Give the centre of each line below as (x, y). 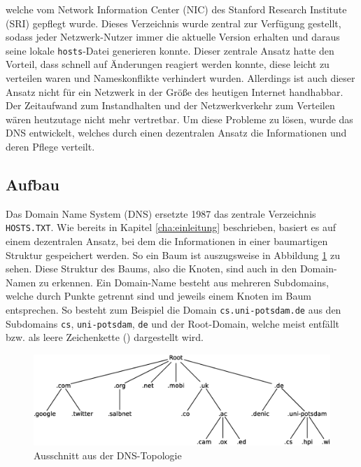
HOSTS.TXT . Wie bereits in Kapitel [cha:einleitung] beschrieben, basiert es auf (171, 227)
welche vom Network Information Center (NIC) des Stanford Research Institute (176, 9)
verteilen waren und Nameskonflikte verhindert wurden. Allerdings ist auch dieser (180, 78)
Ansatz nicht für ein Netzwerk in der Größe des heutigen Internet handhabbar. (175, 91)
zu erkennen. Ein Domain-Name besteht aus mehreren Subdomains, (184, 282)
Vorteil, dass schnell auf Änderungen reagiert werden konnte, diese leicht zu (168, 64)
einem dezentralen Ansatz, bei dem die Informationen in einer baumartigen (167, 241)
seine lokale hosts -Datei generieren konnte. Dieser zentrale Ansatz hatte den (170, 50)
